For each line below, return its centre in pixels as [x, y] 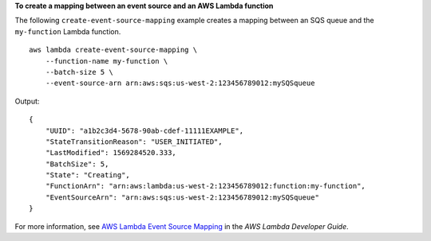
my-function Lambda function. [68, 31]
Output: [27, 101]
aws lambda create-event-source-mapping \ [113, 50]
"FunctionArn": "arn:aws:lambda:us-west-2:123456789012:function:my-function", [206, 186]
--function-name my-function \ [107, 61]
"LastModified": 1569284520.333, [111, 153]
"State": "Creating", [88, 175]
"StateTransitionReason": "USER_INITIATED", [134, 142]
